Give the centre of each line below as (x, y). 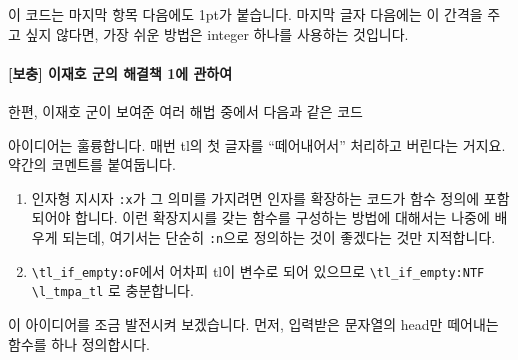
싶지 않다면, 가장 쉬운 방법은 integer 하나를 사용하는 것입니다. (217, 33)
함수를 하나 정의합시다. (79, 343)
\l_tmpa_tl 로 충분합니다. (112, 290)
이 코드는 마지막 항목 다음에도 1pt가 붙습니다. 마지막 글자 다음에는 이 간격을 (245, 14)
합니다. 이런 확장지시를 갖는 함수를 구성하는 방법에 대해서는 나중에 (282, 217)
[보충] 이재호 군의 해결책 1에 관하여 (120, 72)
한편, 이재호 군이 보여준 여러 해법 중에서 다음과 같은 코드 (185, 110)
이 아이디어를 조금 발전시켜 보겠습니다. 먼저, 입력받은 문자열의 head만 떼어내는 (253, 323)
